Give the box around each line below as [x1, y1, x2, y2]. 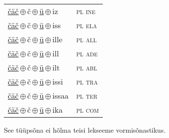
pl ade [76, 48, 98, 59]
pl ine [76, 5, 96, 17]
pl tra [76, 76, 98, 87]
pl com [76, 104, 99, 115]
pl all [76, 34, 97, 45]
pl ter [76, 90, 97, 101]
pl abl [76, 62, 97, 73]
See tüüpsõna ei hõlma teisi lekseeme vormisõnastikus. [4, 125, 166, 135]
